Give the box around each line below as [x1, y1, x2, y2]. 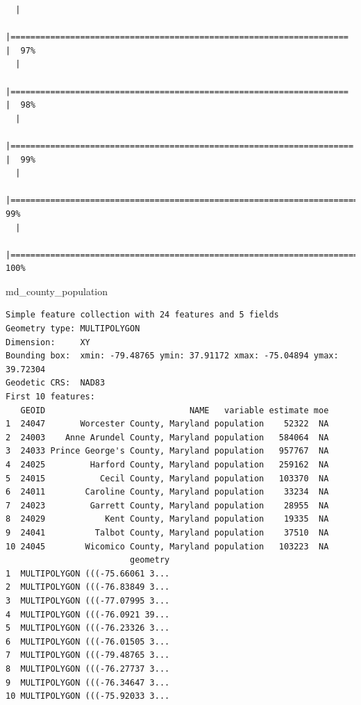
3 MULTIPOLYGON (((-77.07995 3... [6, 595, 170, 606]
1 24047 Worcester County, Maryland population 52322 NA [6, 419, 329, 429]
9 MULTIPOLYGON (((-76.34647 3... [6, 677, 170, 688]
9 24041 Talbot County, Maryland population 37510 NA [6, 527, 329, 538]
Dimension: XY [6, 337, 90, 347]
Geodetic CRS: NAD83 [6, 378, 106, 388]
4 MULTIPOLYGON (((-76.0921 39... [6, 609, 170, 620]
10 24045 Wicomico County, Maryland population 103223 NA [6, 541, 329, 551]
